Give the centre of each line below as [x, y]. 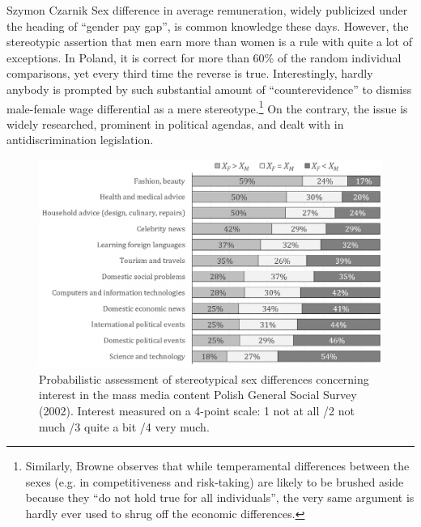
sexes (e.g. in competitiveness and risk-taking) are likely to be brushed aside [215, 481]
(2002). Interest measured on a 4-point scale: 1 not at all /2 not [197, 410]
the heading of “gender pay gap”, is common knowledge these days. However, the [208, 25]
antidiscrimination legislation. [80, 140]
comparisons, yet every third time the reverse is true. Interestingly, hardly [190, 73]
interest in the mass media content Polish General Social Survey [198, 395]
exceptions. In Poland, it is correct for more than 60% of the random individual [204, 57]
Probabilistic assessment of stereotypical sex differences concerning [204, 378]
